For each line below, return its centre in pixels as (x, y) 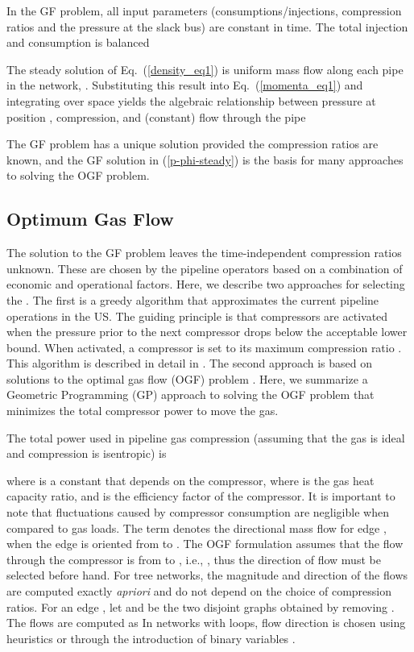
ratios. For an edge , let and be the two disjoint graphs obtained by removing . (201, 606)
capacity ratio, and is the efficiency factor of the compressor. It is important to (201, 496)
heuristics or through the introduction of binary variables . (151, 638)
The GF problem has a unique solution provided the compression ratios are (193, 144)
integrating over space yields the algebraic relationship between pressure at (191, 100)
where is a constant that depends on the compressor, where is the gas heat (190, 480)
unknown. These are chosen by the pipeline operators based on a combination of (205, 268)
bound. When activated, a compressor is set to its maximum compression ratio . (204, 347)
